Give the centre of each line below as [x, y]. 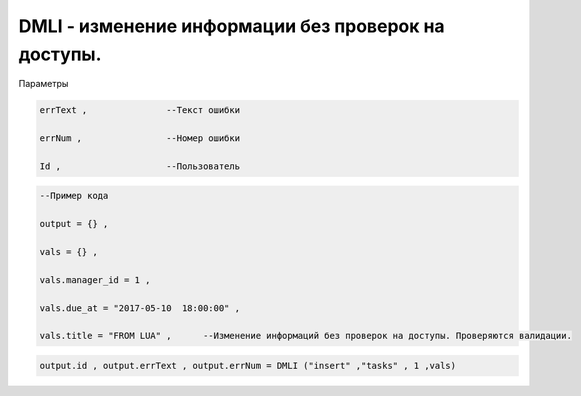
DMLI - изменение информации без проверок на [231, 26]
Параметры [43, 84]
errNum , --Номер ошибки [139, 138]
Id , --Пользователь [139, 166]
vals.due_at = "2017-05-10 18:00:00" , [139, 308]
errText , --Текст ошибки [139, 110]
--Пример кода [74, 196]
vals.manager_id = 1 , [95, 279]
